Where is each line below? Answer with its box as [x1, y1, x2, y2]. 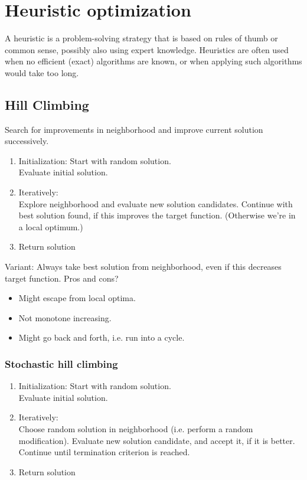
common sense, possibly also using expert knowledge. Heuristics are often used [5, 43, 289, 55]
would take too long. [5, 66, 79, 79]
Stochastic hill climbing [5, 356, 118, 371]
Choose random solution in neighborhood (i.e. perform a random [18, 423, 253, 435]
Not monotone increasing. [18, 311, 112, 324]
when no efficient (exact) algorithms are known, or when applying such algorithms [5, 55, 302, 67]
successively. [5, 135, 49, 147]
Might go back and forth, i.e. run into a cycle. [18, 331, 185, 344]
